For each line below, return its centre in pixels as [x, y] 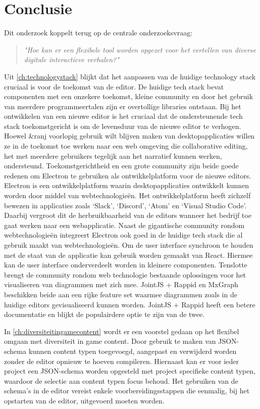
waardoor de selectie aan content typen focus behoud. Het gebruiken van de [121, 380]
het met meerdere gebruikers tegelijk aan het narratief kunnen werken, [113, 155]
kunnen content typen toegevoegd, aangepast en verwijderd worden [133, 351]
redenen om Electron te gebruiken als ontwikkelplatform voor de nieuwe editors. [128, 175]
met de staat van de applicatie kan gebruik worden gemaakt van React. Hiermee [128, 255]
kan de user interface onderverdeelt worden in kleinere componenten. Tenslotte [126, 265]
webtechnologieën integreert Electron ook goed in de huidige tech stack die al [123, 235]
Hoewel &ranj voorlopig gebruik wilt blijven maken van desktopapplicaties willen [129, 136]
